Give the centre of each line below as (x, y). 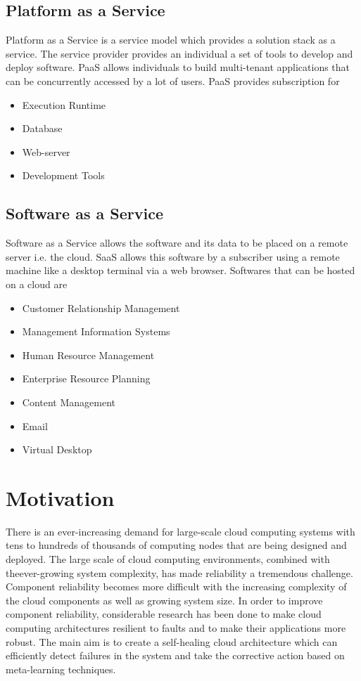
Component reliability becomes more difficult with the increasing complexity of (176, 586)
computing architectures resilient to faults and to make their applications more (176, 627)
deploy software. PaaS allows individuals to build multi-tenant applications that (178, 67)
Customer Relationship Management (101, 307)
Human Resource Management (88, 355)
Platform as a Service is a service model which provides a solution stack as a (171, 40)
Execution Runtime (64, 104)
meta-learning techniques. (61, 669)
